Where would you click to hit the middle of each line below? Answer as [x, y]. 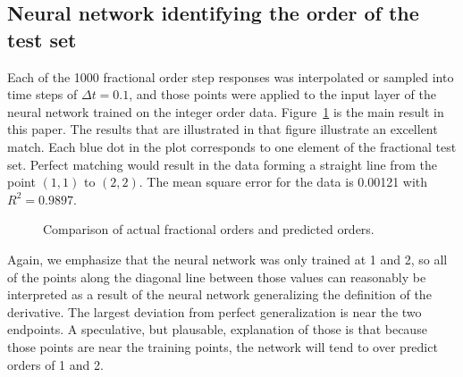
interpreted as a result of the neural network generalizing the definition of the [219, 294]
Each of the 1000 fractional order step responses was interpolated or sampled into [231, 76]
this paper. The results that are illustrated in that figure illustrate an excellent [223, 129]
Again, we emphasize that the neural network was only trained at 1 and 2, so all [227, 259]
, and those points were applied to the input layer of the [282, 94]
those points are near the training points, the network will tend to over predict [223, 346]
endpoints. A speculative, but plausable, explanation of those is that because [217, 329]
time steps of [42, 94]
